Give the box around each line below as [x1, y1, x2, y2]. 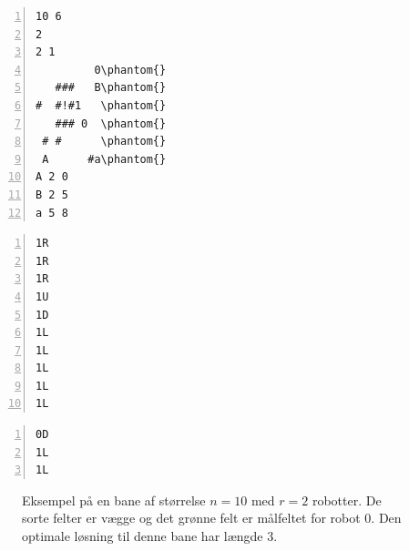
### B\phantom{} [55, 81, 167, 95]
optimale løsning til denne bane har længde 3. [22, 526, 278, 546]
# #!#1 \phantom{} [36, 98, 167, 112]
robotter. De [312, 490, 382, 509]
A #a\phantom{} [42, 152, 167, 166]
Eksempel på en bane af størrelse [22, 490, 206, 509]
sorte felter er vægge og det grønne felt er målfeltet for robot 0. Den [22, 508, 402, 527]
